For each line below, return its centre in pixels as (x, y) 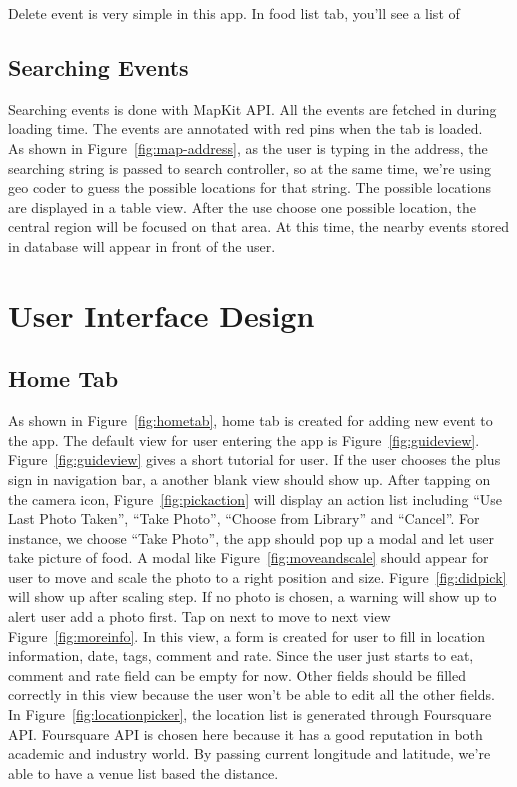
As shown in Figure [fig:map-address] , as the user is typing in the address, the (248, 147)
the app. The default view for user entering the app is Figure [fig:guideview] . (244, 439)
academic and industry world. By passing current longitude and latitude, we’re (249, 753)
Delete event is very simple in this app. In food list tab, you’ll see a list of (234, 13)
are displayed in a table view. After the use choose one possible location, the (242, 206)
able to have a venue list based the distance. (143, 772)
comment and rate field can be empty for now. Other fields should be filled (237, 674)
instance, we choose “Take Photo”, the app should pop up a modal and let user (251, 537)
